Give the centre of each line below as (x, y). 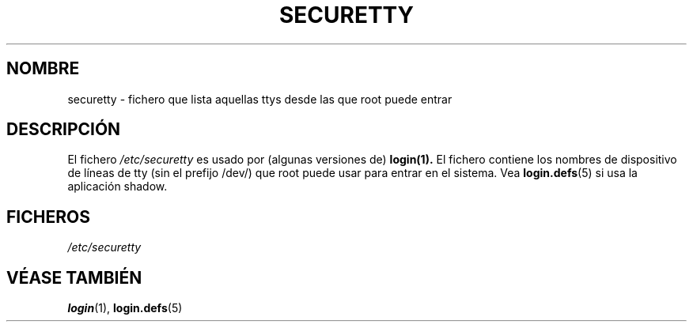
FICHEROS (48, 217)
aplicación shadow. (117, 187)
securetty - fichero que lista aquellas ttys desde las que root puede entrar (260, 99)
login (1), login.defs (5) (125, 308)
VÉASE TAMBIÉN (74, 277)
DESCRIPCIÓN (64, 130)
